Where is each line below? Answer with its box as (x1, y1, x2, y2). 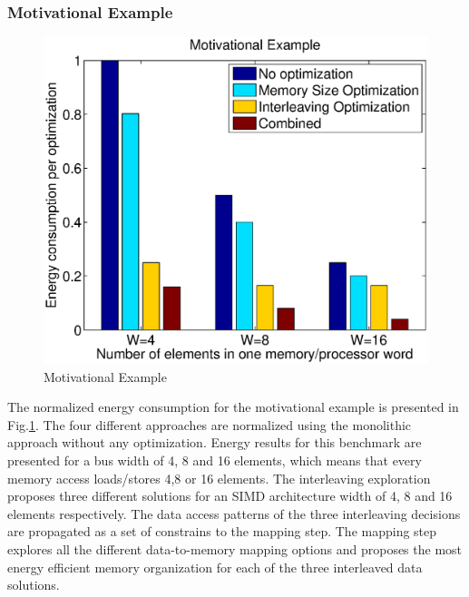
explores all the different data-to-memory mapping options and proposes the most (7, 539, 463, 558)
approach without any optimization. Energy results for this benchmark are (7, 433, 422, 452)
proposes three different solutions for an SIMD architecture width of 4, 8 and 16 (7, 486, 453, 505)
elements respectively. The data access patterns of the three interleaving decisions (7, 504, 461, 523)
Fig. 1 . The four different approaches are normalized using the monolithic (7, 415, 412, 434)
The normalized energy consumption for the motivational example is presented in (7, 397, 459, 416)
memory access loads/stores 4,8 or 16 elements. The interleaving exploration (7, 468, 431, 487)
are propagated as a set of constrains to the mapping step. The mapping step (7, 522, 437, 541)
